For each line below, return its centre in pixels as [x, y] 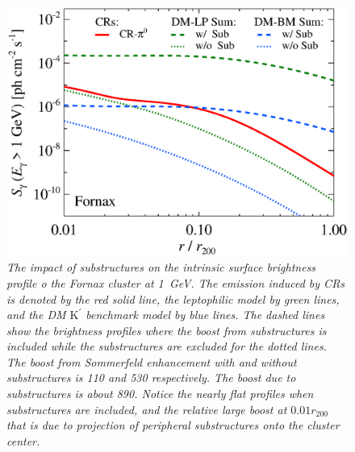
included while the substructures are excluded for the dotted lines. [167, 346]
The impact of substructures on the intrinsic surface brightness [161, 267]
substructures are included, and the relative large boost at [147, 409]
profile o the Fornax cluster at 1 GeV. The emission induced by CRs [176, 282]
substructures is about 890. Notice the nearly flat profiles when [160, 394]
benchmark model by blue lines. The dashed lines [205, 315]
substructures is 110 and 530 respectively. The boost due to [151, 377]
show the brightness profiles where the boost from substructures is [167, 330]
